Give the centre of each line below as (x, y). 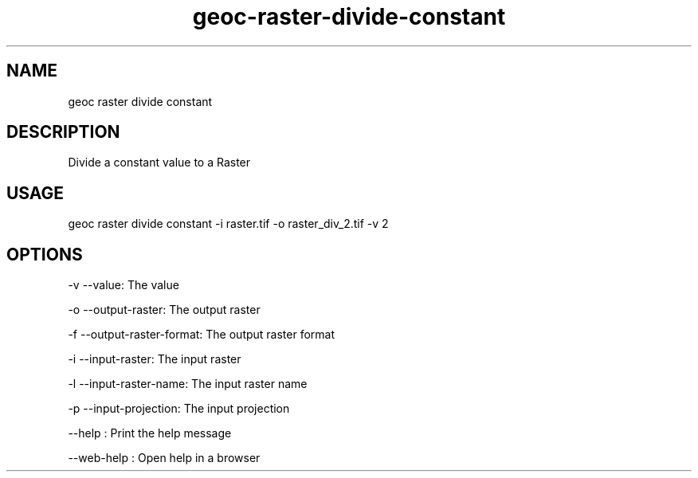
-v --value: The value (124, 285)
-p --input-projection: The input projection (179, 409)
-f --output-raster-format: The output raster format (202, 335)
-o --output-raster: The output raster (164, 310)
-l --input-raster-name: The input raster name (188, 384)
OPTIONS (45, 254)
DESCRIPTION (63, 132)
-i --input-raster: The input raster (155, 359)
